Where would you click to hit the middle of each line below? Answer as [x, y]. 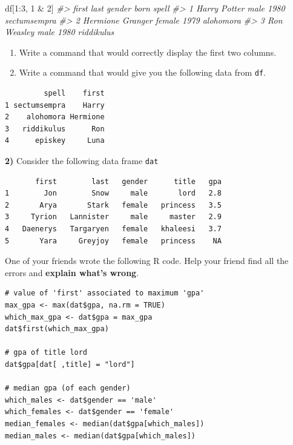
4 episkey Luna [55, 141]
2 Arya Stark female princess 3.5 [113, 205]
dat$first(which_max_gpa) [57, 329]
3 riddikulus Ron [55, 129]
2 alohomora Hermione [55, 117]
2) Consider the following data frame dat [82, 160]
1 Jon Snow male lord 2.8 [113, 193]
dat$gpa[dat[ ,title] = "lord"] [70, 364]
